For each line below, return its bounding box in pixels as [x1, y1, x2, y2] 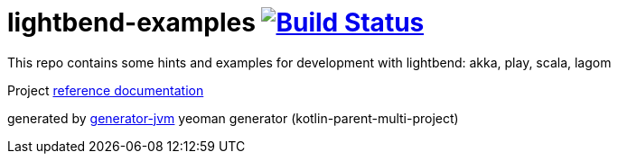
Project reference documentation [7, 82, 204, 98]
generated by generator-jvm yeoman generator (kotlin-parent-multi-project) [7, 110, 459, 126]
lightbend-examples [7, 7, 256, 38]
